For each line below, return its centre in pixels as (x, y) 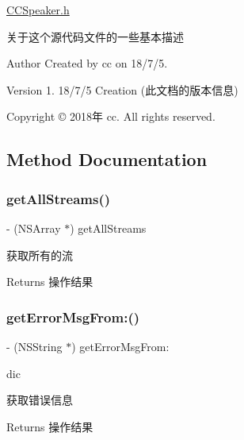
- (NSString (34, 346)
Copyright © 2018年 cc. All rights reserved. (111, 116)
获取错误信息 (40, 400)
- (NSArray (34, 228)
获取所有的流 (40, 255)
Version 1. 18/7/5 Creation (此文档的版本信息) (122, 89)
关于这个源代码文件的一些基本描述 (95, 36)
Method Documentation (107, 159)
